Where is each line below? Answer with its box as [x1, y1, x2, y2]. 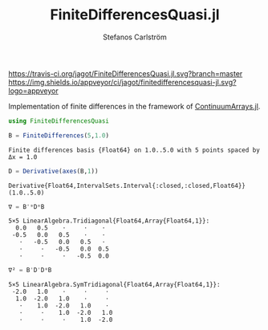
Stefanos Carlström [103, 32, 167, 42]
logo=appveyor [8, 86, 59, 96]
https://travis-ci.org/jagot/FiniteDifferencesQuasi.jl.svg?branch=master [8, 68, 243, 78]
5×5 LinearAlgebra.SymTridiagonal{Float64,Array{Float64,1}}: [8, 281, 221, 289]
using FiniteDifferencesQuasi [8, 116, 110, 125]
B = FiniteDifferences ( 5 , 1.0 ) [8, 131, 110, 140]
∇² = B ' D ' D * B [8, 267, 52, 275]
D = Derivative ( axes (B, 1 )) [8, 167, 99, 175]
